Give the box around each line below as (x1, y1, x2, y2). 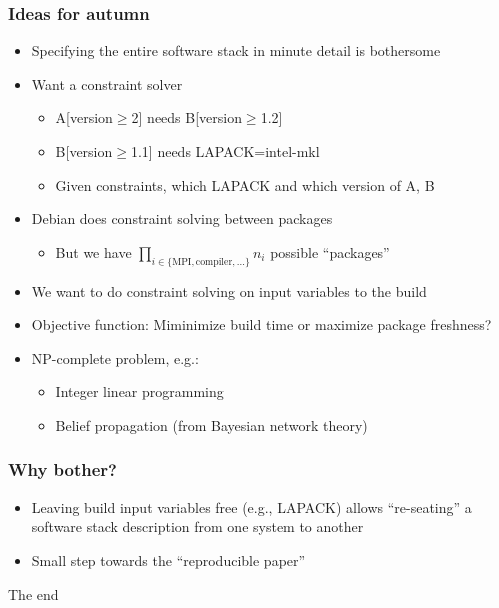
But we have (55, 241, 132, 262)
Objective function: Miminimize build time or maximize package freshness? (31, 314, 492, 335)
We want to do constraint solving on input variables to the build (31, 280, 427, 301)
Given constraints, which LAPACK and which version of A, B (55, 174, 435, 195)
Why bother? (8, 457, 117, 482)
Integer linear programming (55, 381, 224, 402)
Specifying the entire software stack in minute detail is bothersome (31, 40, 441, 61)
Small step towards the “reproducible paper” (31, 549, 306, 570)
